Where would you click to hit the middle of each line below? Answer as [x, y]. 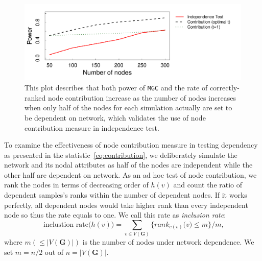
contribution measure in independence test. [92, 127]
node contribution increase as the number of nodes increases [142, 97]
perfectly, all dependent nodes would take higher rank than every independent [126, 205]
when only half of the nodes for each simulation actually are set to [128, 108]
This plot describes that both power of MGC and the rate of [116, 88]
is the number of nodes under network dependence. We [168, 242]
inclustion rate [66, 224]
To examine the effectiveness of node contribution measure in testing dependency [131, 145]
